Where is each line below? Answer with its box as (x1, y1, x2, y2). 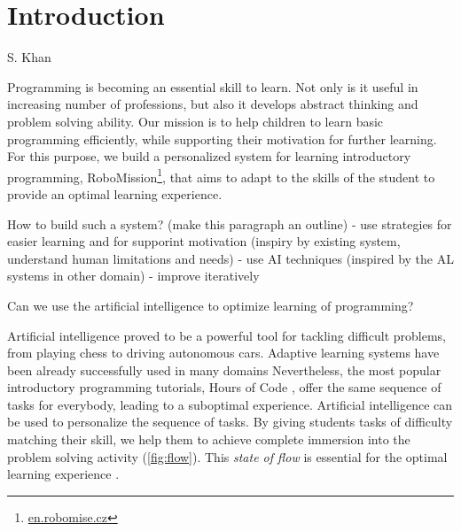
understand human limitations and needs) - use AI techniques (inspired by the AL (7, 249, 454, 267)
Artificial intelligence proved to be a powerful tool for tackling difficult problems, (7, 326, 446, 344)
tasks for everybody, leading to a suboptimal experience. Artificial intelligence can (7, 395, 453, 413)
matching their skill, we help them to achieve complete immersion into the (7, 430, 410, 449)
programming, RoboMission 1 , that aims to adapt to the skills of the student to (7, 165, 435, 186)
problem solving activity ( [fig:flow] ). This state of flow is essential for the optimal (7, 447, 448, 466)
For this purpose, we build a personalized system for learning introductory (7, 147, 411, 165)
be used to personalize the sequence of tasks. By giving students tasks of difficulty (7, 412, 453, 431)
